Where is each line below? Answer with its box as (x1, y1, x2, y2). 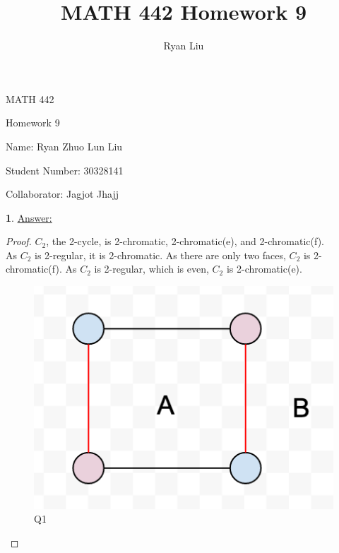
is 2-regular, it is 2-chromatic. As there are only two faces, (35, 247, 286, 262)
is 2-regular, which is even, (94, 261, 209, 276)
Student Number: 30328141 (6, 162, 124, 177)
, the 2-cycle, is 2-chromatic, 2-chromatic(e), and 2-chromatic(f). (46, 234, 324, 249)
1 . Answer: (6, 210, 52, 225)
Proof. (6, 234, 32, 249)
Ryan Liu (163, 38, 204, 53)
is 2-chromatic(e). (226, 261, 302, 276)
